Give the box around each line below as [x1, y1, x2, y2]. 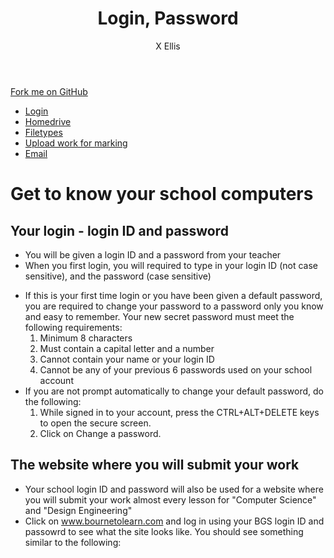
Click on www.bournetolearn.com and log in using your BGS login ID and [24, 515, 325, 527]
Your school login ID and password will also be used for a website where [24, 483, 324, 495]
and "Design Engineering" [24, 504, 133, 516]
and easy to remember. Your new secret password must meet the [24, 310, 295, 322]
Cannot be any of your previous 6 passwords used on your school [39, 363, 313, 376]
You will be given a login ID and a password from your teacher [24, 248, 282, 261]
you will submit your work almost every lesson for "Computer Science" [24, 493, 317, 506]
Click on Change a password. [39, 427, 162, 439]
